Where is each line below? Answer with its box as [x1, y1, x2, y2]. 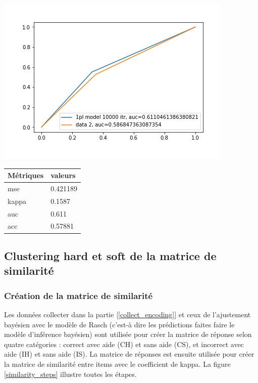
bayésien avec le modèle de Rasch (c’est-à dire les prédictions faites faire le [4, 319, 235, 329]
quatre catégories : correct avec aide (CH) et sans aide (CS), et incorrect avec [4, 338, 244, 349]
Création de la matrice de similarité [4, 289, 153, 302]
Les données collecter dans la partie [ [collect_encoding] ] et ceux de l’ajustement [4, 309, 251, 319]
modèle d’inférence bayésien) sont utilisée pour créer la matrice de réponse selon [4, 329, 252, 339]
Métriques [8, 170, 44, 181]
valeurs [50, 170, 76, 181]
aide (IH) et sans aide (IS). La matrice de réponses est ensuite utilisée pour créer [4, 349, 254, 359]
